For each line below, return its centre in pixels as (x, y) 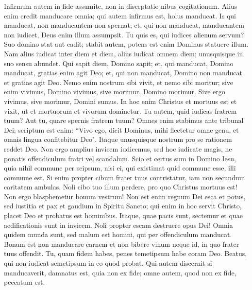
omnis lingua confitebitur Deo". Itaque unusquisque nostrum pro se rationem (118, 139)
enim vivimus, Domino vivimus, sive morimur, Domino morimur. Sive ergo (115, 92)
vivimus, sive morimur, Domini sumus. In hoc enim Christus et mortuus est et (120, 101)
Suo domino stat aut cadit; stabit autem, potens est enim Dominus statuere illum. (126, 44)
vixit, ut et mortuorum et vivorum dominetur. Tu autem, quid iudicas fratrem (120, 111)
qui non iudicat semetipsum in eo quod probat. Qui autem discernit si (108, 263)
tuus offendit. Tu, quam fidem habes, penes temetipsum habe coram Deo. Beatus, (126, 253)
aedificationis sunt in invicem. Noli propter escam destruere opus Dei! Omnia (118, 225)
